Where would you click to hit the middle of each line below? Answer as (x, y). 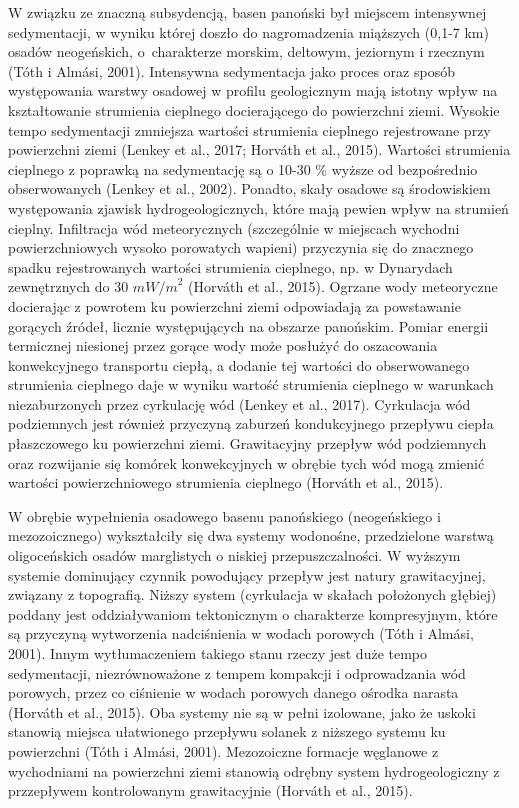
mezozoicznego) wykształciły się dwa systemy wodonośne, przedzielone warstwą (251, 535)
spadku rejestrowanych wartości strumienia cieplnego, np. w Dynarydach (230, 266)
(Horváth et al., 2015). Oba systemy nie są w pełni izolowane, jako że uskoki (242, 711)
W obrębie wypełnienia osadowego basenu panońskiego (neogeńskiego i (224, 515)
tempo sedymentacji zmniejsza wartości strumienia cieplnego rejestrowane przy (249, 129)
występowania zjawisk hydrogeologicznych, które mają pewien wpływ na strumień (258, 207)
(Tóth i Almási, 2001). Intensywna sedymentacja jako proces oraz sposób (231, 70)
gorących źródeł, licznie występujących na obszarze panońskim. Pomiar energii (248, 325)
